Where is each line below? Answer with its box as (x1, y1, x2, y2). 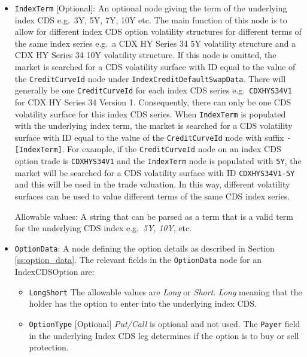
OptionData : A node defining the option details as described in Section (14, 241, 275, 254)
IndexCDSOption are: (14, 265, 95, 278)
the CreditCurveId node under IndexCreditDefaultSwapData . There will (14, 72, 286, 84)
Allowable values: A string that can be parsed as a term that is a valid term (14, 210, 294, 222)
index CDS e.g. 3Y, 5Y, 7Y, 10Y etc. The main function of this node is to (14, 13, 287, 26)
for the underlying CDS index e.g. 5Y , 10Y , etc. (14, 222, 192, 234)
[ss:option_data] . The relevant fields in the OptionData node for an (14, 253, 262, 266)
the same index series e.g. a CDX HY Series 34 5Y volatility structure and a (14, 37, 296, 49)
